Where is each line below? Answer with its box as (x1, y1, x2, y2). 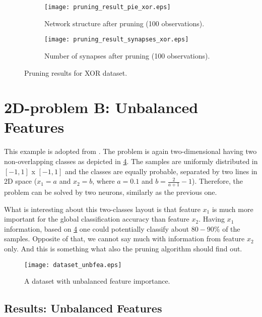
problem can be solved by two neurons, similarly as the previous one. (4, 187, 217, 197)
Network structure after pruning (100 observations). (44, 18, 205, 28)
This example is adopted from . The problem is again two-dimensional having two (4, 146, 257, 156)
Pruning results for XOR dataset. (24, 67, 127, 78)
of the (222, 223, 240, 234)
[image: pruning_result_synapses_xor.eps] (44, 36, 189, 43)
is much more (212, 203, 253, 214)
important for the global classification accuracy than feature (4, 214, 189, 224)
